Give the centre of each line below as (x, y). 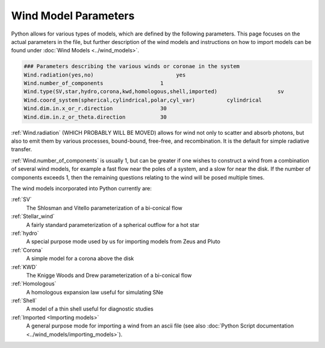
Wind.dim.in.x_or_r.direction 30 (95, 109)
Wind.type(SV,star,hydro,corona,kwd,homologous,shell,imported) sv (154, 92)
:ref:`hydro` (25, 233)
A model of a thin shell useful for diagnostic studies (90, 309)
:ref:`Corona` (27, 250)
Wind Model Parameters (73, 16)
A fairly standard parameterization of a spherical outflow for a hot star (113, 225)
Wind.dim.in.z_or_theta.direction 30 (95, 117)
